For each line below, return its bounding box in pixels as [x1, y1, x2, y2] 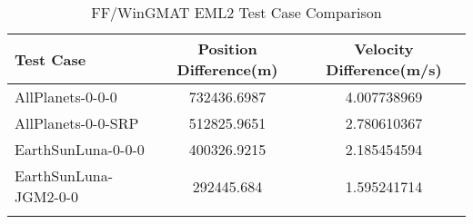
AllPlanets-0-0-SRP [15, 112, 139, 133]
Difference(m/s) [326, 59, 442, 80]
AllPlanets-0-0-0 [15, 86, 117, 107]
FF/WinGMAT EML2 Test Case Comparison [91, 2, 382, 23]
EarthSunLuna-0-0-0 [15, 139, 145, 160]
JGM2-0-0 [15, 186, 79, 207]
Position [197, 38, 257, 59]
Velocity [354, 38, 414, 59]
